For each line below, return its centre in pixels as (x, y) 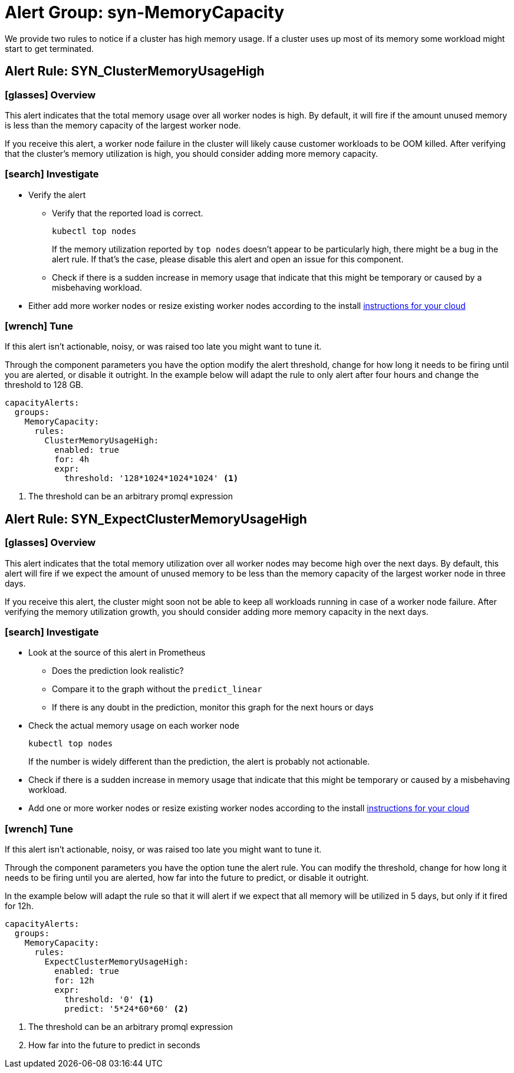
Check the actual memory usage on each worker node (134, 726)
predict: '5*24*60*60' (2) (126, 1009)
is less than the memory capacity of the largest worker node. (123, 125)
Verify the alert (57, 195)
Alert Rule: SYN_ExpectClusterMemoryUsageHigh (156, 519)
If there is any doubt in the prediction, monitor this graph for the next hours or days (213, 707)
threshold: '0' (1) (109, 1000)
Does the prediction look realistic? (118, 671)
